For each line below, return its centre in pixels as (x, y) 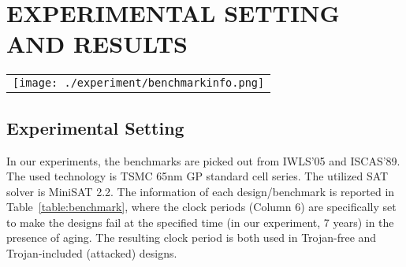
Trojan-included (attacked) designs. (92, 253)
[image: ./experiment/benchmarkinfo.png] (139, 83)
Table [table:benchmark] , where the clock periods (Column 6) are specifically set (201, 207)
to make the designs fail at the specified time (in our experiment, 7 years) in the (200, 222)
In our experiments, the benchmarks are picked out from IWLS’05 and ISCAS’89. (203, 160)
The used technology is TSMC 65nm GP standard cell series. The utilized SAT (197, 176)
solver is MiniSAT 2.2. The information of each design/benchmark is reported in (201, 191)
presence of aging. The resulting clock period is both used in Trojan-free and (192, 237)
